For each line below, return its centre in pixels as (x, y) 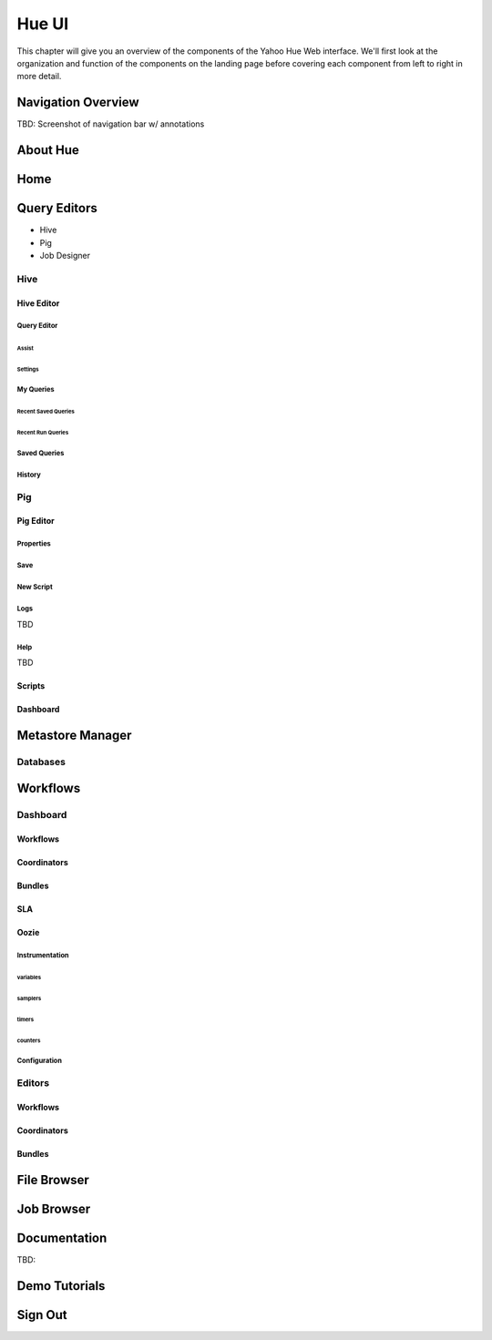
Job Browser (54, 1208)
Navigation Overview (78, 102)
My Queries (36, 389)
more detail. (39, 77)
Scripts (31, 686)
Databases (41, 762)
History (29, 475)
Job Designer (65, 255)
